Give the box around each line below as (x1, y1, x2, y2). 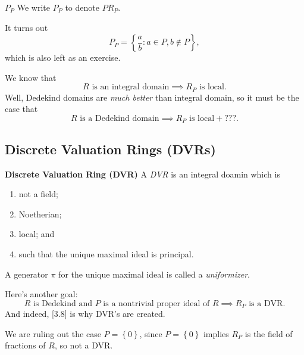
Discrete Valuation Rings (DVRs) (5, 139, 216, 158)
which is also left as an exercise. (5, 51, 121, 64)
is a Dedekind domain (80, 114, 159, 123)
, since (139, 327, 162, 340)
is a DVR (249, 299, 283, 308)
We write (17, 1, 50, 13)
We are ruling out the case (5, 327, 101, 340)
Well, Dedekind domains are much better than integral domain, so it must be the (5, 91, 299, 103)
